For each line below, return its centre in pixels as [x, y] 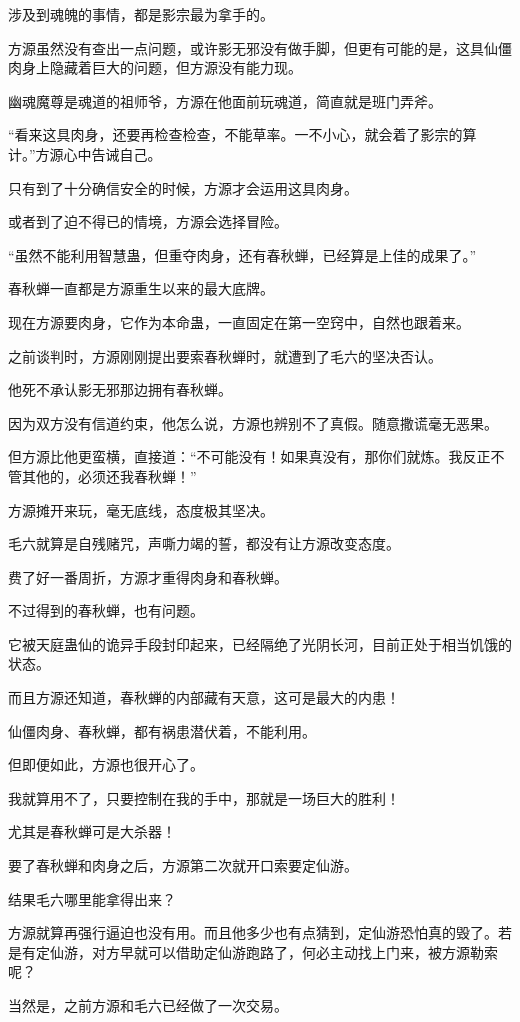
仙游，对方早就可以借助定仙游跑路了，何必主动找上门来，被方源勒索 [273, 951]
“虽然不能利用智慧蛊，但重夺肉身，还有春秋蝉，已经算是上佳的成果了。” [242, 254]
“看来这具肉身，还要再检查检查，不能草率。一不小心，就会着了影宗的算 [242, 134]
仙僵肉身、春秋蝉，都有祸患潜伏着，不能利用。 [162, 730]
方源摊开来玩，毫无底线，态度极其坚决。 [141, 509]
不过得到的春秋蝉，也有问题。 [106, 610]
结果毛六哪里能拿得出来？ [92, 898]
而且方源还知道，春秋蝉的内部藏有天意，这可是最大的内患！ [204, 697]
